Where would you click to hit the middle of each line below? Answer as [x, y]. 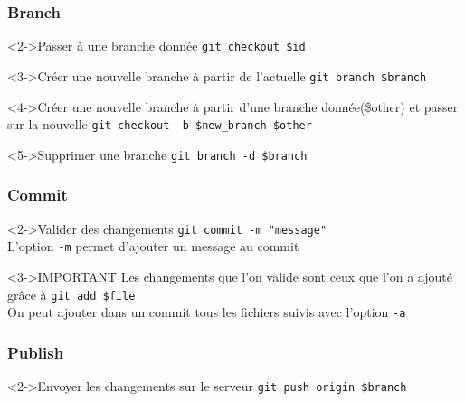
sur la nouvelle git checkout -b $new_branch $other [160, 124]
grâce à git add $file [71, 294]
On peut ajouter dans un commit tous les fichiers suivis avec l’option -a [207, 312]
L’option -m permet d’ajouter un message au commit [153, 246]
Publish [36, 352]
